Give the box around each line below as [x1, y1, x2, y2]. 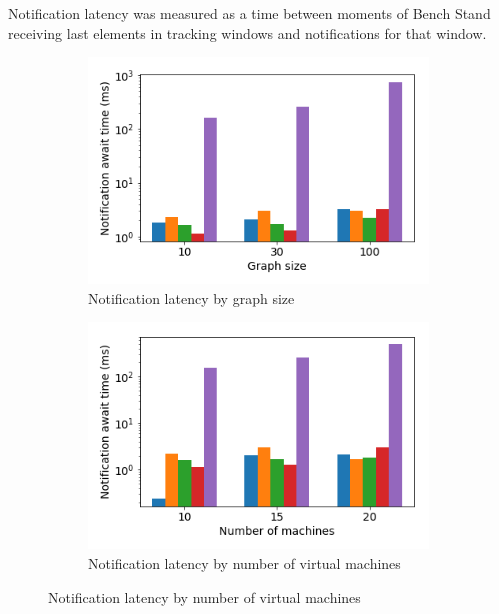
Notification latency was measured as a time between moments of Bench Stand [8, 3, 491, 23]
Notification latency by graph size [88, 287, 295, 308]
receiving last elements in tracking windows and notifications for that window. [8, 22, 487, 43]
